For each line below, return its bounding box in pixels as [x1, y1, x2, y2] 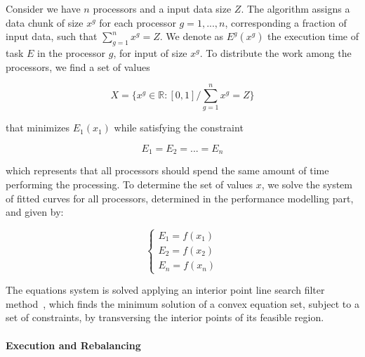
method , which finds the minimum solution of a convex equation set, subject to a [6, 296, 359, 311]
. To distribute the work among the [199, 45, 352, 60]
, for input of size [113, 45, 187, 60]
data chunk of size [6, 15, 84, 30]
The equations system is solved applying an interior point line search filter [6, 283, 325, 297]
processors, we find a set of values [6, 59, 150, 74]
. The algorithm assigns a [241, 1, 350, 15]
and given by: [6, 205, 64, 219]
